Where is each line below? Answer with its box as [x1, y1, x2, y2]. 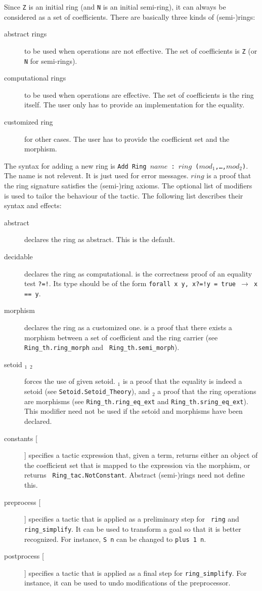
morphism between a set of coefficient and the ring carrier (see [24, 332, 218, 342]
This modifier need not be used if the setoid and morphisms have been [24, 406, 243, 416]
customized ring [4, 116, 53, 127]
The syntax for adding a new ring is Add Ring [4, 160, 147, 171]
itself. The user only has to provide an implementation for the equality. [24, 99, 245, 110]
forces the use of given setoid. [24, 376, 115, 386]
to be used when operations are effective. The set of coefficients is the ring [24, 89, 254, 100]
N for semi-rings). [24, 55, 77, 66]
